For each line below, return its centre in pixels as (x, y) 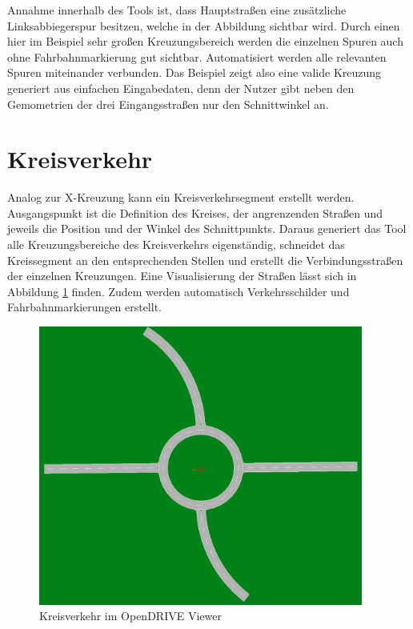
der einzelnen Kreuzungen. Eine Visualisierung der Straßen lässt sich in (182, 276)
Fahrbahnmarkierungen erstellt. (84, 307)
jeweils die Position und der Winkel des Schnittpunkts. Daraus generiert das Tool (207, 228)
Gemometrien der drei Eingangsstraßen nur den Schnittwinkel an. (168, 104)
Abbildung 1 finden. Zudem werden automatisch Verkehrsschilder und (178, 291)
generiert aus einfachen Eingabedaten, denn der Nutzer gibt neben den (181, 88)
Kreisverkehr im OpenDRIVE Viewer (130, 616)
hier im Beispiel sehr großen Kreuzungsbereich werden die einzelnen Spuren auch (205, 41)
